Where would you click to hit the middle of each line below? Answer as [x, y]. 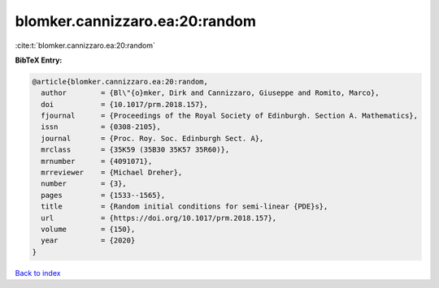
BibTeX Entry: [39, 60]
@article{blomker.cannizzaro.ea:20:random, [120, 82]
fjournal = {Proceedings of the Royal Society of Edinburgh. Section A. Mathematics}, [230, 116]
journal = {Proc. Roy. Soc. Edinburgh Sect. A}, [152, 138]
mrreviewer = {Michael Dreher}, [112, 173]
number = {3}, [84, 184]
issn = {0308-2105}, [101, 127]
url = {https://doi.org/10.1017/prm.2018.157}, [159, 218]
